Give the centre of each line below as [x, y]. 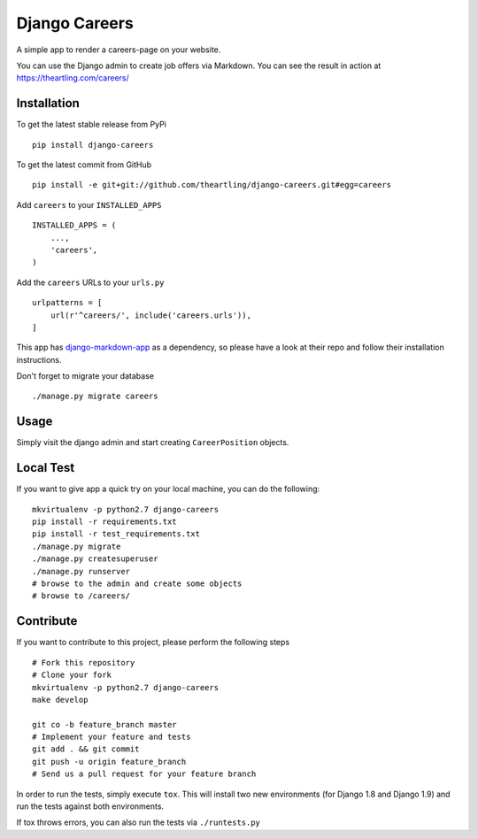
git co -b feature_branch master [104, 724]
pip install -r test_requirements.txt [116, 534]
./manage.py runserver [81, 571]
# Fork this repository [84, 662]
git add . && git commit [86, 749]
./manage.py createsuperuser [95, 559]
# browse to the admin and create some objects [137, 584]
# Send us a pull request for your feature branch [144, 774]
